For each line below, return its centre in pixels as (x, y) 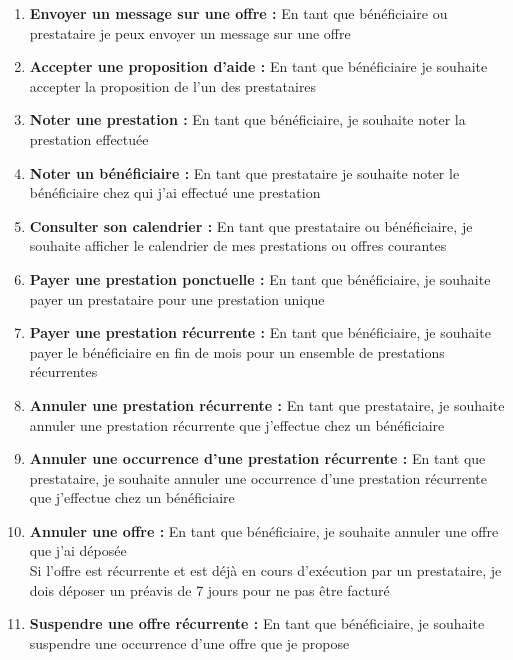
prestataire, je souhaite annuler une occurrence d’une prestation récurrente (258, 477)
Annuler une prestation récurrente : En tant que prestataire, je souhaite (267, 404)
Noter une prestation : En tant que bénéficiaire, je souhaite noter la (247, 119)
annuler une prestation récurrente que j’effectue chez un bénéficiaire (237, 424)
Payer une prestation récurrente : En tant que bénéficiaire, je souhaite (260, 332)
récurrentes (63, 371)
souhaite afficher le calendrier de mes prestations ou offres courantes (238, 245)
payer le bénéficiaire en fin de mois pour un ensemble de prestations (237, 351)
